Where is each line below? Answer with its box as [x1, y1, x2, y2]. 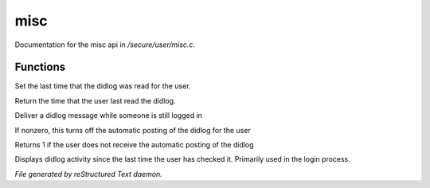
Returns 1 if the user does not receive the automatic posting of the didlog [14, 140, 254, 150]
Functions [14, 61, 66, 74]
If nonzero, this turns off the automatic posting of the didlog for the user [14, 125, 251, 135]
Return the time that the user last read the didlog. [14, 96, 176, 105]
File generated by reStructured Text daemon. [14, 169, 162, 178]
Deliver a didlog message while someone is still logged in [14, 111, 203, 120]
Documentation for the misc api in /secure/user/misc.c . [14, 40, 195, 49]
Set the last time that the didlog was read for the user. [14, 81, 191, 91]
